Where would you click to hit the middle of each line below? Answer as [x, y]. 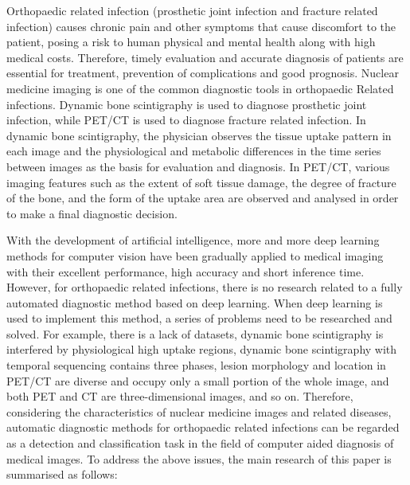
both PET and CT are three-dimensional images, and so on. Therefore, [180, 396]
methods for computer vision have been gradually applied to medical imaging [195, 255]
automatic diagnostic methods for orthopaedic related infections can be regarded [203, 427]
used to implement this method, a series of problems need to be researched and [199, 318]
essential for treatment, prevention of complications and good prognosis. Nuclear [203, 73]
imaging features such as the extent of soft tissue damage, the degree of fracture [201, 182]
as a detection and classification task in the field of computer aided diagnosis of [200, 443]
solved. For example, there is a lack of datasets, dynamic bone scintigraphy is [195, 333]
